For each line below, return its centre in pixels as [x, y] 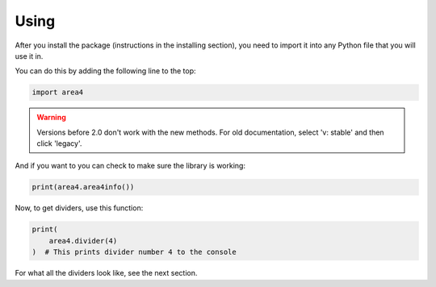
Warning [51, 118]
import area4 [58, 92]
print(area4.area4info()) [83, 187]
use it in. [29, 56]
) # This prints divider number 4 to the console [134, 252]
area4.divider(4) [83, 241]
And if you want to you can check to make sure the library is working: [130, 166]
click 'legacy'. [59, 143]
